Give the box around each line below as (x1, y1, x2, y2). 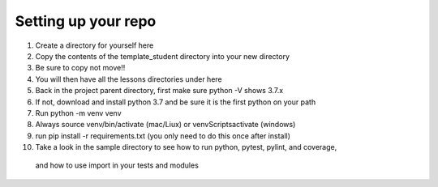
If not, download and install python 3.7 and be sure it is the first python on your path (35, 97, 316, 107)
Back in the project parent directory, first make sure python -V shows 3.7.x (35, 86, 284, 96)
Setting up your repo (15, 12, 157, 30)
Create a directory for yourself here (35, 40, 154, 50)
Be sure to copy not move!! (35, 63, 126, 73)
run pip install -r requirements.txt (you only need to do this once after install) (35, 130, 291, 141)
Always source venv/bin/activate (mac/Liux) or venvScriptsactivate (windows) (35, 120, 296, 130)
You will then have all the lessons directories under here (35, 74, 222, 84)
